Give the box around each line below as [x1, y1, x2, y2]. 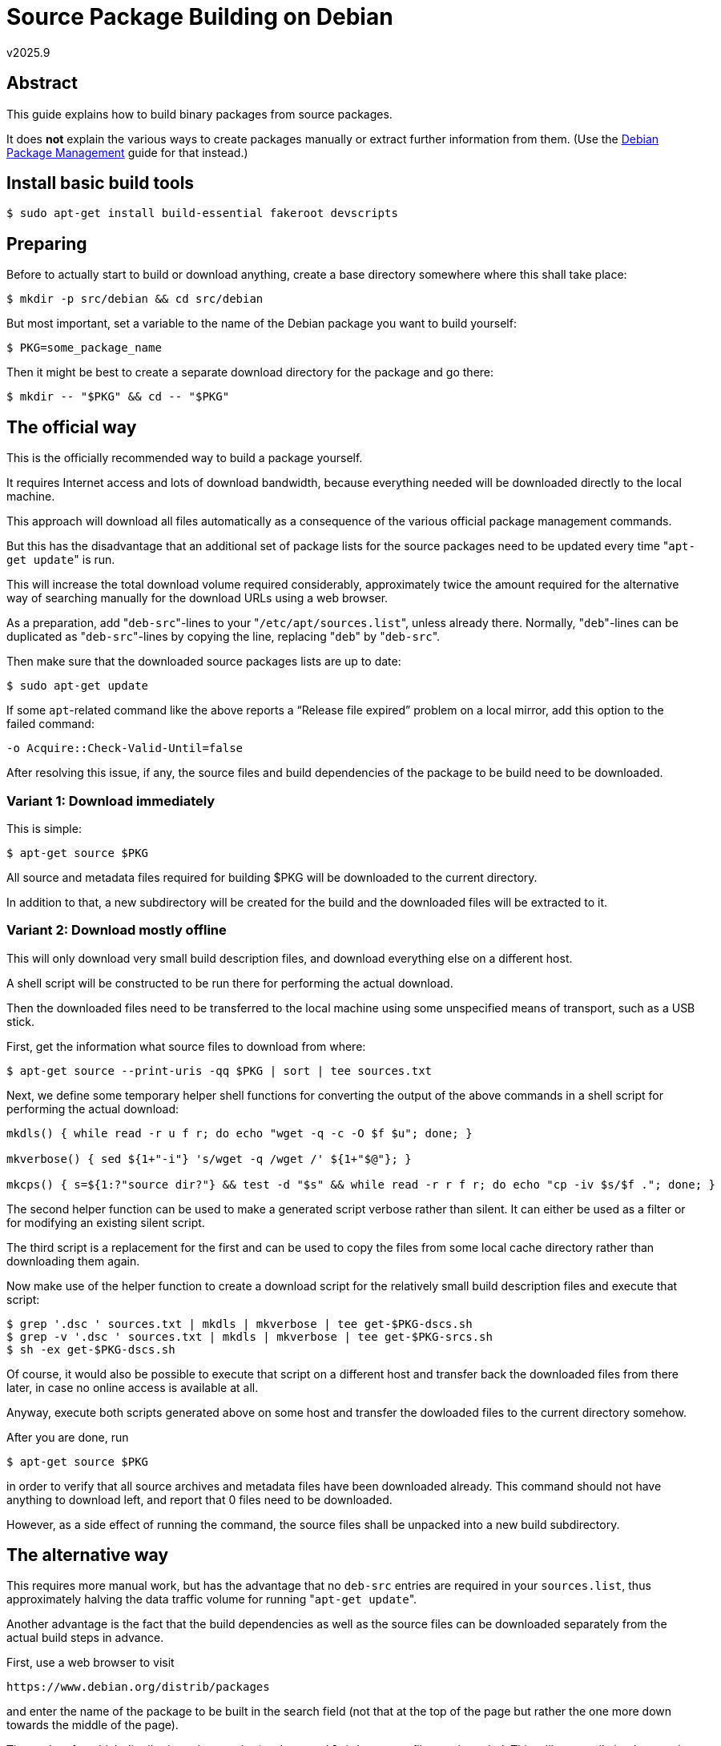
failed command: [6, 717, 95, 731]
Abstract [6, 73, 78, 94]
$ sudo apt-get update [6, 679, 149, 693]
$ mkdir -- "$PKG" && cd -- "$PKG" [6, 390, 230, 404]
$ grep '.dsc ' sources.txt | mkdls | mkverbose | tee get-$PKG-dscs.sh [6, 1317, 473, 1330]
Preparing [6, 233, 87, 254]
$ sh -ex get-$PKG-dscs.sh [6, 1342, 175, 1356]
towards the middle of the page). [6, 1718, 179, 1732]
